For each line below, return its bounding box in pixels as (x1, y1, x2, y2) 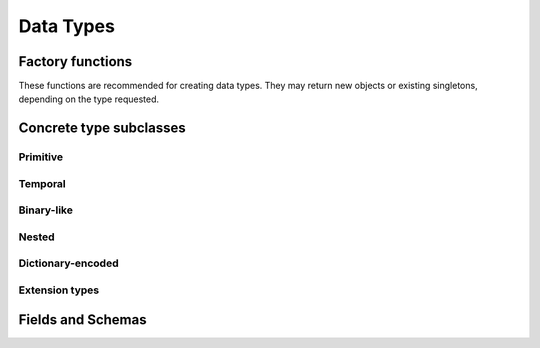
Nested (18, 230, 55, 244)
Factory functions (18, 53, 133, 70)
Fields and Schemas (18, 311, 147, 328)
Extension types (18, 283, 100, 297)
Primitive (18, 150, 64, 164)
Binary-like (18, 203, 74, 217)
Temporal (18, 176, 67, 190)
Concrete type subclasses (18, 120, 186, 137)
